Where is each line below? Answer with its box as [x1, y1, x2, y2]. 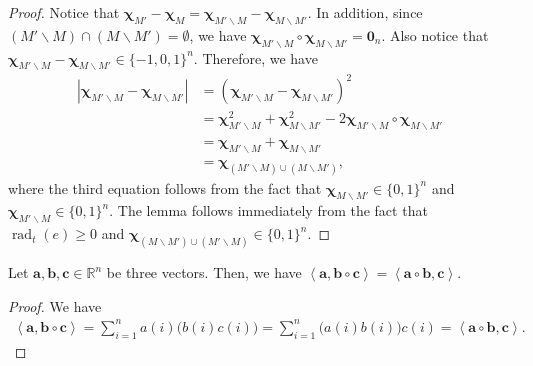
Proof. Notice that [8, 2, 120, 22]
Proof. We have [8, 295, 102, 316]
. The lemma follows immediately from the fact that [109, 200, 428, 221]
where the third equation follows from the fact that [8, 177, 322, 198]
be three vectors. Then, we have [106, 262, 302, 282]
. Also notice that [381, 24, 489, 45]
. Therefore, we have [193, 47, 318, 68]
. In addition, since [307, 2, 423, 22]
